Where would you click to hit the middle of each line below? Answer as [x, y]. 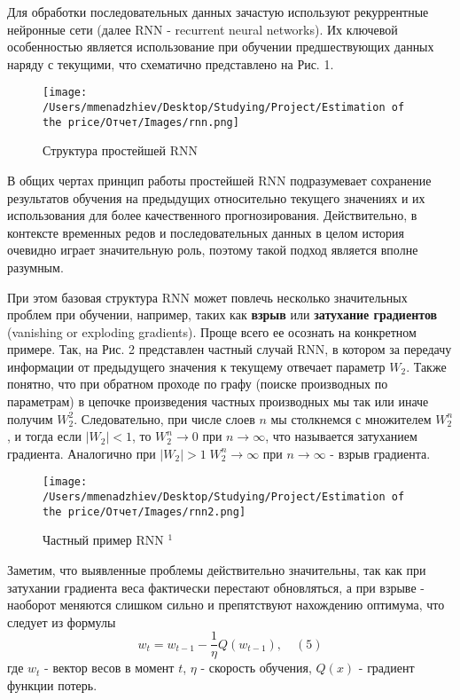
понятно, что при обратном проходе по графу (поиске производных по [198, 384]
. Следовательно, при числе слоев [164, 418]
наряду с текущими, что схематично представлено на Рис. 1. [171, 63]
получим [30, 418]
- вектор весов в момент [109, 668]
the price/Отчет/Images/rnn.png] [141, 122]
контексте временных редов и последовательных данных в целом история [206, 232]
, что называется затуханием [341, 436]
